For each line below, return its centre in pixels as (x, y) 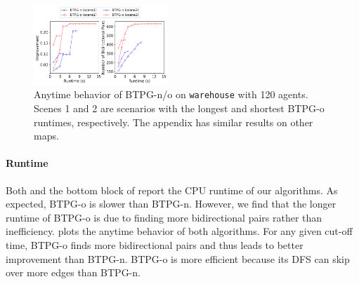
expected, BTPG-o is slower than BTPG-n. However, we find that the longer (171, 204)
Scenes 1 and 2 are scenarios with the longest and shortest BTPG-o (179, 108)
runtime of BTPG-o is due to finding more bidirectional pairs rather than (164, 217)
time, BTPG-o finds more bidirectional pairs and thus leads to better (155, 245)
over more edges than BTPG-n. (73, 272)
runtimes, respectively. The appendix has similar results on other (174, 122)
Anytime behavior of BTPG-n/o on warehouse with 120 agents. (171, 94)
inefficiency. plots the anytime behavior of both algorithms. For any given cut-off (179, 231)
